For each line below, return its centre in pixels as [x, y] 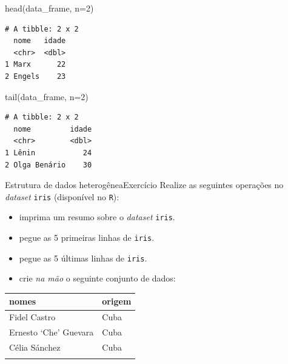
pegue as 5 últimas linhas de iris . [83, 258]
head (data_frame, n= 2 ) [49, 8]
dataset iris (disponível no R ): [62, 196]
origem [117, 301]
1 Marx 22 [35, 65]
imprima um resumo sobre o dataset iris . [97, 217]
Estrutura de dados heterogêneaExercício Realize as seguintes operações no [144, 185]
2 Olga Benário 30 [49, 165]
